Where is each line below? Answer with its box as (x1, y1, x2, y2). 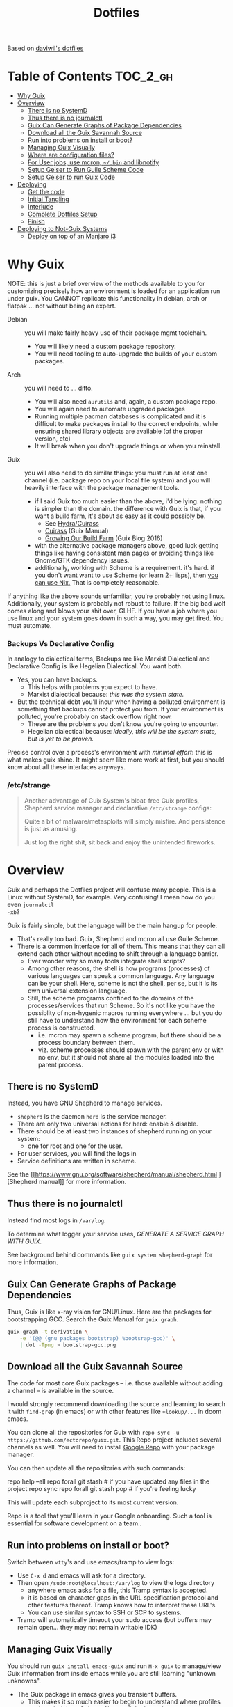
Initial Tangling (27, 195, 69, 203)
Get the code (27, 188, 65, 196)
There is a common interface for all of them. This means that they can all (17, 942, 225, 950)
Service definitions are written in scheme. (17, 1157, 137, 1165)
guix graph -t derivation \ (7, 1328, 89, 1336)
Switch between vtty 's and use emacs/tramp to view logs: (7, 1558, 175, 1566)
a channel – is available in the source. (7, 1387, 114, 1395)
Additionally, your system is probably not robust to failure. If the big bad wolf (7, 599, 226, 608)
